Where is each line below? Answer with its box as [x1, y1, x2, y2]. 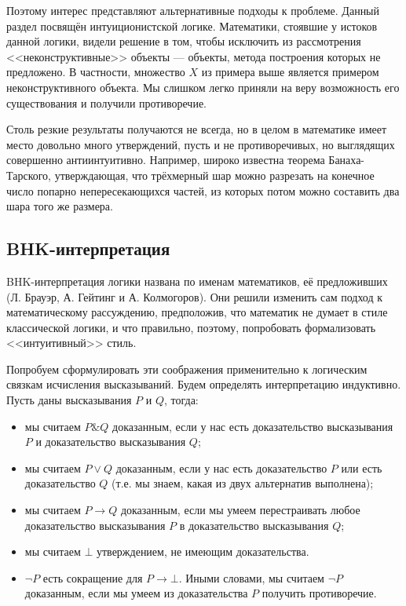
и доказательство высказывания [35, 433, 186, 450]
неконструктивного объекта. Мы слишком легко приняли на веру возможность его [6, 78, 400, 95]
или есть [341, 459, 382, 476]
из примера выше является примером [201, 64, 379, 80]
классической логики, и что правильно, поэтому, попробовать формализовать [6, 319, 376, 335]
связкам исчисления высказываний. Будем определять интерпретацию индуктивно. [6, 376, 401, 392]
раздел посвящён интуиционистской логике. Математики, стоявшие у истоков [6, 17, 378, 34]
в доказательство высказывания [179, 517, 329, 533]
